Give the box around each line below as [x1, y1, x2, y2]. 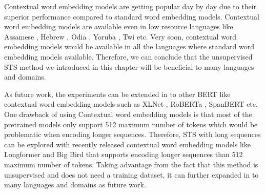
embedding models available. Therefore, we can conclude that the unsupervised [4, 51, 253, 62]
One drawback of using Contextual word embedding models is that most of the [4, 108, 252, 119]
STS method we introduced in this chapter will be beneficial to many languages [4, 61, 254, 72]
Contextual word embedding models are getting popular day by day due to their [4, 1, 257, 11]
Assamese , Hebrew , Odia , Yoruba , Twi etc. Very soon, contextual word [4, 31, 237, 42]
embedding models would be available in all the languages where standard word [4, 41, 255, 52]
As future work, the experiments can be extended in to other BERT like [4, 88, 231, 99]
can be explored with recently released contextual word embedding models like [4, 139, 251, 149]
